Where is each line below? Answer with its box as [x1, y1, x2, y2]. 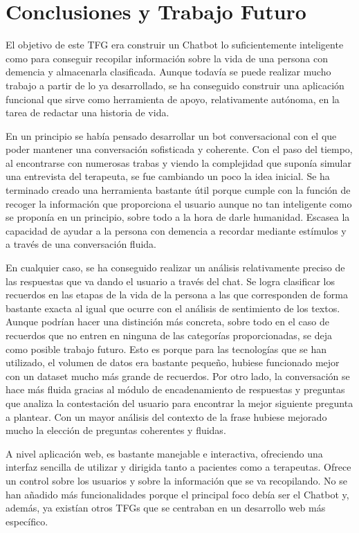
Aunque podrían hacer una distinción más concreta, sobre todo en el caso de [6, 314, 329, 329]
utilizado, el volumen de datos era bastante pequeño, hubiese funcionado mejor [6, 355, 340, 370]
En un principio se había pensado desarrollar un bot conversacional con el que [6, 128, 337, 143]
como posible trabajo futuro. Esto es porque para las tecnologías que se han [6, 341, 326, 356]
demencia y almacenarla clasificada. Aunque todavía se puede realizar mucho [6, 64, 331, 79]
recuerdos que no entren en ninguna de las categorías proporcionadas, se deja [6, 328, 332, 342]
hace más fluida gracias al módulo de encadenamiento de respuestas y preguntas [6, 382, 345, 397]
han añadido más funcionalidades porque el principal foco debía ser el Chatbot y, [6, 487, 349, 501]
